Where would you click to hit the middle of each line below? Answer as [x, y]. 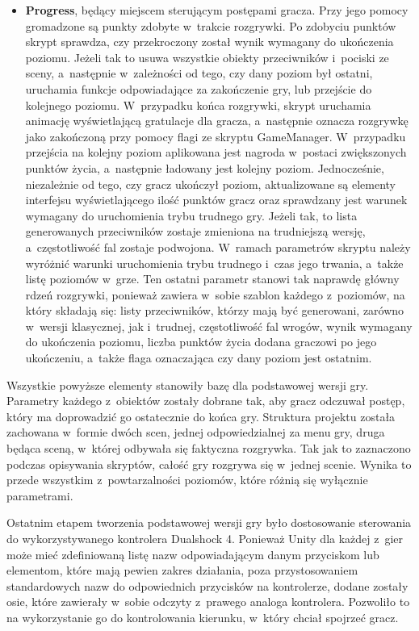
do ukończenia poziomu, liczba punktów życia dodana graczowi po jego [201, 342]
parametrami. [40, 495]
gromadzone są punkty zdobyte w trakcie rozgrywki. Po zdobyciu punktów [211, 25]
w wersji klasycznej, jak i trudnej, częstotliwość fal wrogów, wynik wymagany [219, 326]
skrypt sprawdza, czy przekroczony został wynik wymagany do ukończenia [209, 42]
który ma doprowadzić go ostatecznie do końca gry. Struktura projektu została [201, 416]
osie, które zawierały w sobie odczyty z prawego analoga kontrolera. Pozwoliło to [208, 602]
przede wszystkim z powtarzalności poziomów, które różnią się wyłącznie [187, 480]
